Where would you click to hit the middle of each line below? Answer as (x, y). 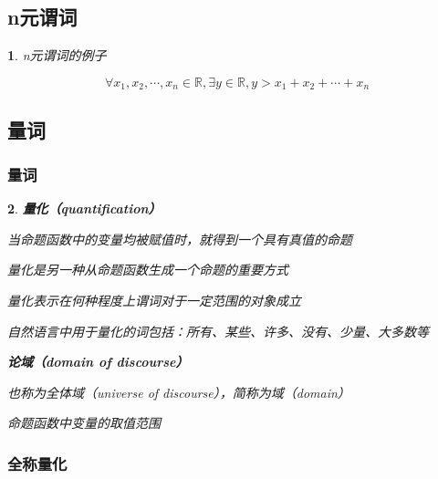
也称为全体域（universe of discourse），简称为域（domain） (179, 392)
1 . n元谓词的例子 (57, 55)
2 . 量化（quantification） (84, 208)
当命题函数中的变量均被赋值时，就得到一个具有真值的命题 (180, 239)
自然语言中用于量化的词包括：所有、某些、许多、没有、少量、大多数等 (218, 331)
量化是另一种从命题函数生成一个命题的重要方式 (148, 270)
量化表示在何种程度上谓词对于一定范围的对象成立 (154, 301)
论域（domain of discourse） (98, 362)
